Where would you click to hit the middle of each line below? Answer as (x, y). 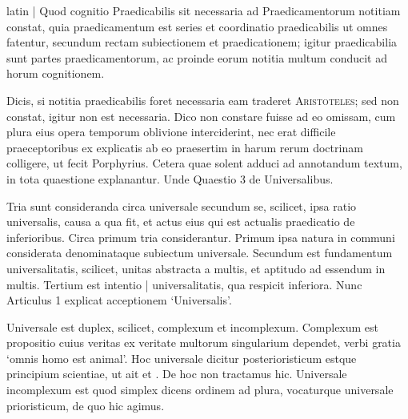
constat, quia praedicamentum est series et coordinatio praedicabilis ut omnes (197, 26)
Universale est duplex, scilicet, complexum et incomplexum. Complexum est (193, 326)
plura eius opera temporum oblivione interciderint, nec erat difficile (171, 132)
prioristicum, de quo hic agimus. (86, 405)
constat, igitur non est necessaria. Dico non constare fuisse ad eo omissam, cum (201, 116)
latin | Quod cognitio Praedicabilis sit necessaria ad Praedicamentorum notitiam (204, 10)
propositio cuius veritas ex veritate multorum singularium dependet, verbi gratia (204, 342)
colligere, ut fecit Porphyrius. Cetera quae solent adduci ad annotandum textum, (204, 163)
